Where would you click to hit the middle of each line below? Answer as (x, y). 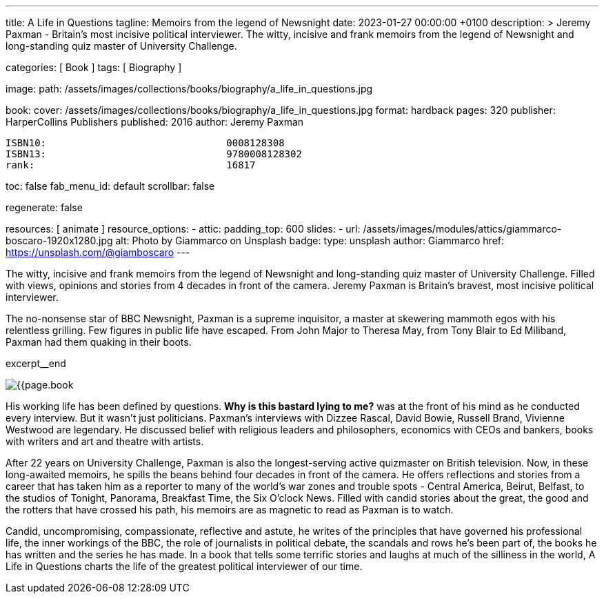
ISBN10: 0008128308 (145, 143)
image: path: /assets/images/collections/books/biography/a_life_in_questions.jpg (189, 89)
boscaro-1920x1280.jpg (59, 240)
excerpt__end (36, 363)
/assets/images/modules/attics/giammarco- (462, 229)
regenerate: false (44, 207)
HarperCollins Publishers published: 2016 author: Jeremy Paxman (155, 122)
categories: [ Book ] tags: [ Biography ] (94, 67)
